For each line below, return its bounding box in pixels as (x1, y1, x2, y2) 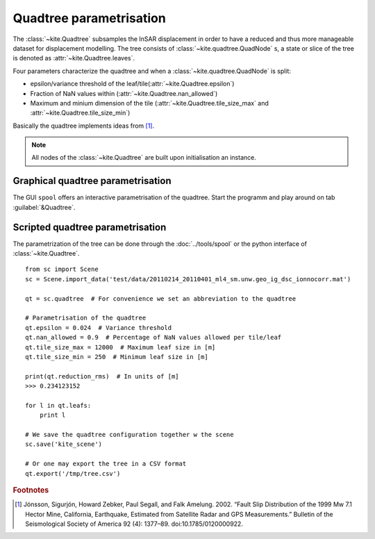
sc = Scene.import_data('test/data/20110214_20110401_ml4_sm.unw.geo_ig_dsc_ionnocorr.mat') (25, 275, 351, 283)
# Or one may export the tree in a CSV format (25, 460, 187, 468)
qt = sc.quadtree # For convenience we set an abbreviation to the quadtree (25, 295, 297, 302)
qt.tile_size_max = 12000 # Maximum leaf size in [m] (25, 343, 216, 351)
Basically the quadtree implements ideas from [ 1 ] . (12, 122, 155, 130)
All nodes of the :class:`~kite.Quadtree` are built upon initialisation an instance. (31, 154, 256, 162)
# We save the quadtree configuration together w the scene (25, 431, 234, 439)
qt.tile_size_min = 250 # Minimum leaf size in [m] (25, 353, 208, 360)
